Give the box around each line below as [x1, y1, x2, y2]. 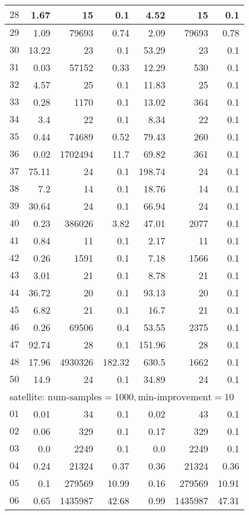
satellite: [10, 390, 45, 403]
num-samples [48, 393, 102, 402]
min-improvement [138, 393, 212, 402]
